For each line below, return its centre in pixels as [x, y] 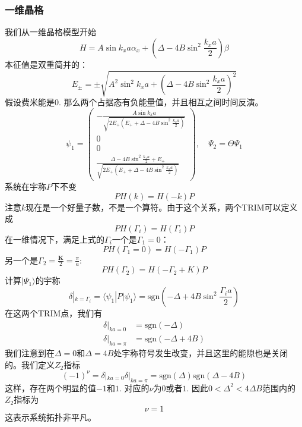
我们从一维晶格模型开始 [50, 32]
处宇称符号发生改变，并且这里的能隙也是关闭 [201, 353]
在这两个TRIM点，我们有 [54, 313]
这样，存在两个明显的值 [50, 387]
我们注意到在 [30, 353]
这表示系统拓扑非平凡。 [50, 417]
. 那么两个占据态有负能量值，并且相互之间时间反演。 [161, 101]
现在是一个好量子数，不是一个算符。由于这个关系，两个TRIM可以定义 [162, 207]
